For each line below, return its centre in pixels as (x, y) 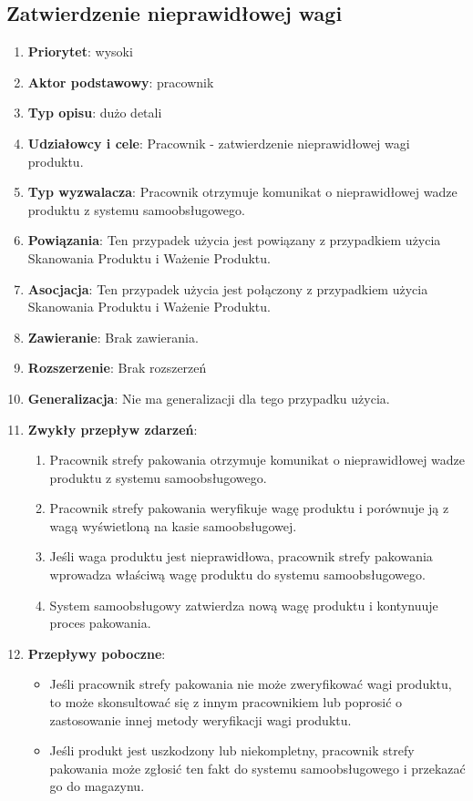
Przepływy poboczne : (97, 653)
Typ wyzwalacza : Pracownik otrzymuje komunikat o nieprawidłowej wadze (242, 192)
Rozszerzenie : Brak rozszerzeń (117, 368)
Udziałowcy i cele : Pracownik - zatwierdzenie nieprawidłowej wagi (219, 143)
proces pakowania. (100, 623)
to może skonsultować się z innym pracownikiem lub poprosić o (226, 702)
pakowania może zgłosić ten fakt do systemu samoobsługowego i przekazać (257, 768)
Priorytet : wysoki (80, 51)
